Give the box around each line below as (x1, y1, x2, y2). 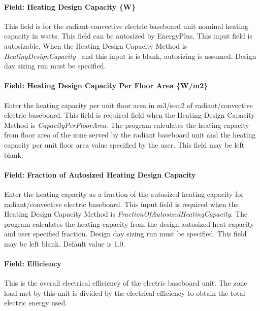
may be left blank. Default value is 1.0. (4, 238, 125, 249)
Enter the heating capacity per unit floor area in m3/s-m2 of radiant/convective (4, 99, 253, 110)
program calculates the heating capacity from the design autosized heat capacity (4, 218, 254, 229)
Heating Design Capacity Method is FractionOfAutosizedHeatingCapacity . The (4, 209, 248, 219)
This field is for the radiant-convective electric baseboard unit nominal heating (4, 20, 249, 31)
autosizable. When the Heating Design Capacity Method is (4, 40, 187, 51)
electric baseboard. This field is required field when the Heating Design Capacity (4, 110, 255, 120)
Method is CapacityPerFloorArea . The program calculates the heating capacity (4, 119, 249, 130)
